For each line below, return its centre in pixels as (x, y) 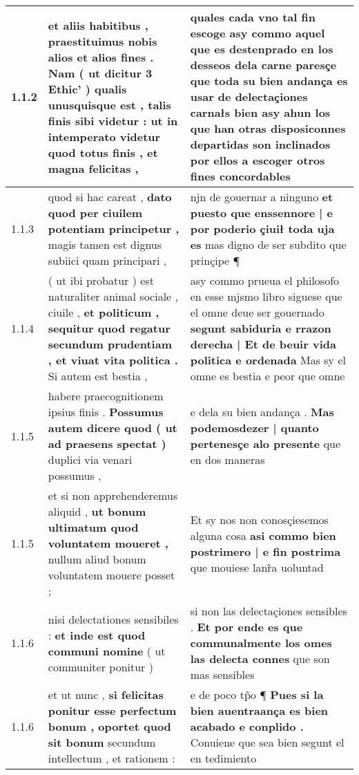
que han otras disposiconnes (268, 128)
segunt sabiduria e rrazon (261, 328)
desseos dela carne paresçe (263, 65)
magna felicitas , (93, 168)
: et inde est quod (97, 635)
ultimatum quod (93, 527)
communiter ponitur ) (100, 666)
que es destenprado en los (262, 49)
